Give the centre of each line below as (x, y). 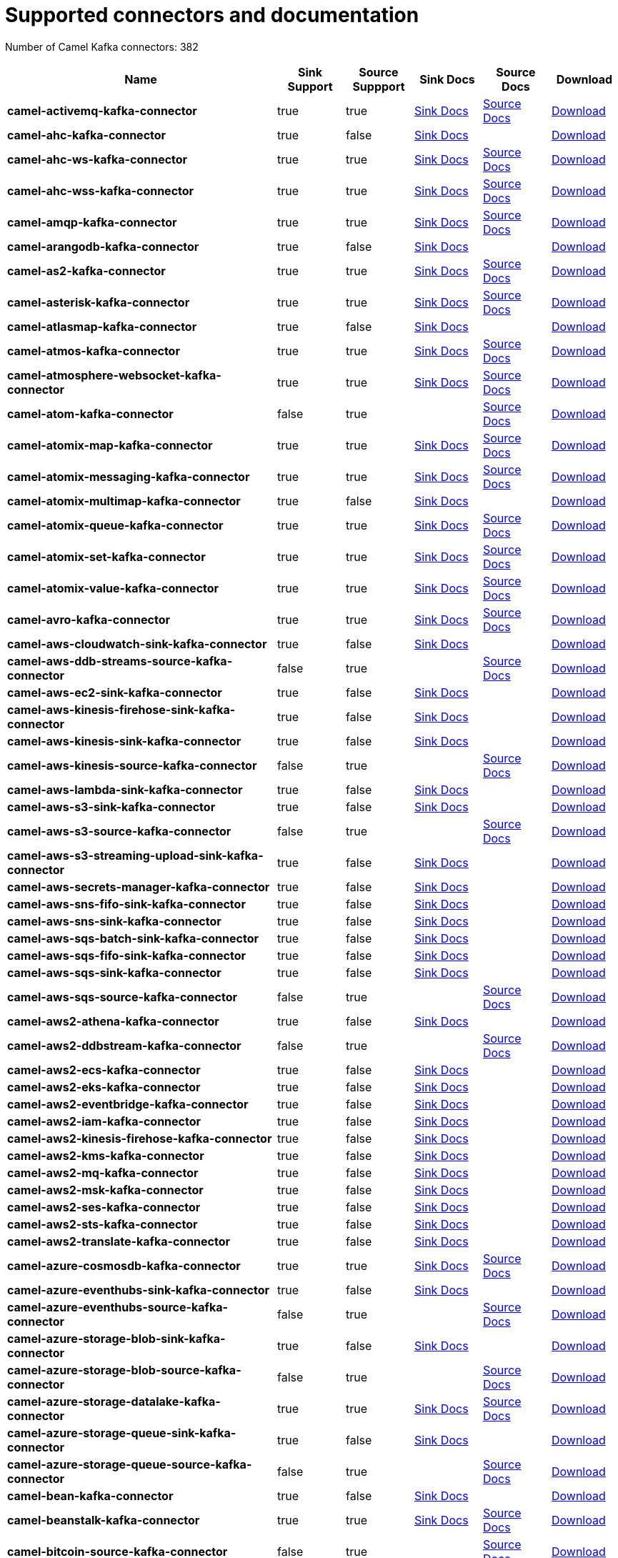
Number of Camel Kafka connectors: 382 (102, 46)
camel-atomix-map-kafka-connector (110, 445)
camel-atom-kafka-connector (90, 413)
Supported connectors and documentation (212, 15)
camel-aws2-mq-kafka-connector (103, 1172)
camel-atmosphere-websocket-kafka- (114, 375)
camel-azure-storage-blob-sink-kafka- (116, 1338)
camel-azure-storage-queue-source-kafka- (130, 1464)
